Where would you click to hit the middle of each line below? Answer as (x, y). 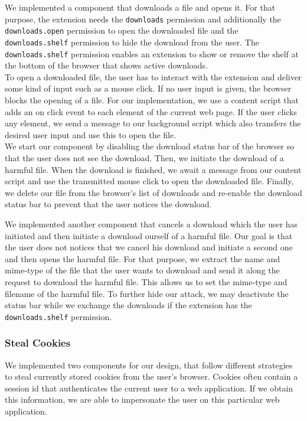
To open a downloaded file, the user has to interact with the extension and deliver (153, 76)
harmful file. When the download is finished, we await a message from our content (153, 169)
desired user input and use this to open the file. (91, 134)
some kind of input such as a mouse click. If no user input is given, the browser (148, 88)
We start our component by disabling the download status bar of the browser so (150, 146)
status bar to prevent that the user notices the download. (108, 204)
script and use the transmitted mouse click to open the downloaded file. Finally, (149, 181)
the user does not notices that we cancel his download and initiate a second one (149, 247)
